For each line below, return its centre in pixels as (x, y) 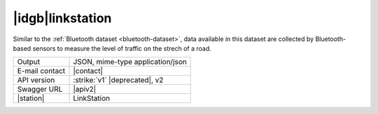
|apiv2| (85, 89)
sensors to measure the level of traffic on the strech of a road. (122, 48)
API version (36, 80)
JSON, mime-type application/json (130, 62)
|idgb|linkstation (62, 18)
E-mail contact (41, 71)
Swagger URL (40, 89)
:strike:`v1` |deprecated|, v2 (118, 80)
